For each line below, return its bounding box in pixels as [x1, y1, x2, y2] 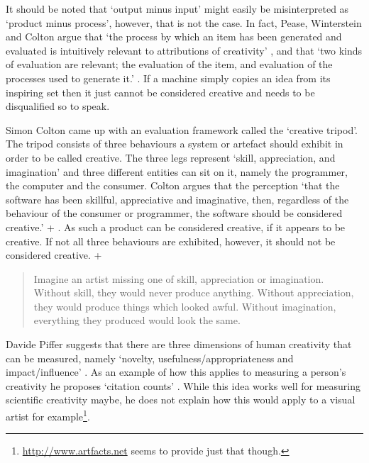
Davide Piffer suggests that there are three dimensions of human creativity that [6, 337, 352, 352]
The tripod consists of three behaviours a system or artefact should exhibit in [6, 136, 343, 151]
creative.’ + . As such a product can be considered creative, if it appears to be [6, 219, 346, 234]
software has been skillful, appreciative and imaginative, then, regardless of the [6, 191, 349, 206]
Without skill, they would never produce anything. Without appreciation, [33, 285, 354, 300]
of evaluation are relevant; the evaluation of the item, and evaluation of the [6, 57, 333, 72]
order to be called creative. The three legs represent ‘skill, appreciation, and [6, 150, 336, 164]
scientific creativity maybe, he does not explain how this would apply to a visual [6, 392, 356, 407]
